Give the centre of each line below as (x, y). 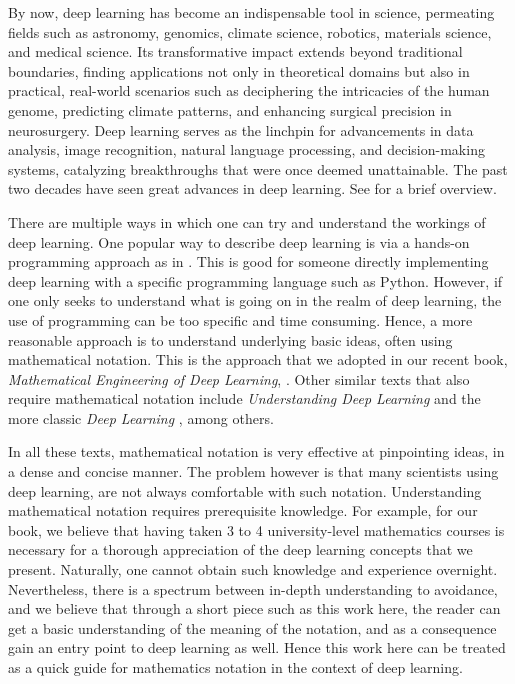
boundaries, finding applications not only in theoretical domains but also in (239, 70)
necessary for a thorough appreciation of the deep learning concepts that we (240, 549)
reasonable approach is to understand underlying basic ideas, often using (230, 339)
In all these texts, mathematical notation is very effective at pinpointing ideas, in (256, 451)
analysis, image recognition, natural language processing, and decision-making (246, 149)
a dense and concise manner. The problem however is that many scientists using (253, 471)
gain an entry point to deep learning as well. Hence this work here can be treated (257, 647)
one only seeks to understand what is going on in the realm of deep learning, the (255, 300)
